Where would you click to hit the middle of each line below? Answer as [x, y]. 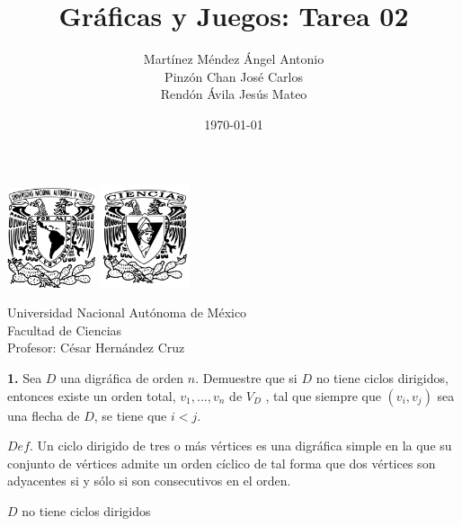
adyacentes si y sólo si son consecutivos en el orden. [149, 481]
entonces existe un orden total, [92, 395]
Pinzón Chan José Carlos [234, 76]
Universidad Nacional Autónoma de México [127, 312]
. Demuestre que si [246, 378]
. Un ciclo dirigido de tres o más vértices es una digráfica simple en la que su [241, 446]
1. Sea [25, 378]
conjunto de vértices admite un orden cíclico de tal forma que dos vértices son [222, 463]
